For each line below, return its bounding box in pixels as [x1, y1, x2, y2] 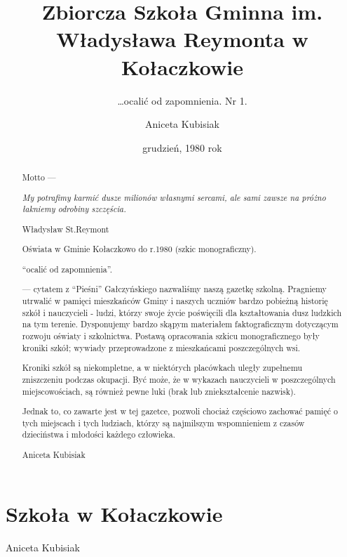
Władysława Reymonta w [56, 25, 308, 53]
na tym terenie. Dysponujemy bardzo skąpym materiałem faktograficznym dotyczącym [22, 318, 339, 330]
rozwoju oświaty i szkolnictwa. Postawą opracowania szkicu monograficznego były [22, 330, 320, 342]
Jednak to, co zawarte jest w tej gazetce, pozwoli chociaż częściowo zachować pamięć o [22, 405, 338, 417]
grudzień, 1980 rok [142, 140, 222, 155]
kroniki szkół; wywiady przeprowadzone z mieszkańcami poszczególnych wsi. [22, 341, 301, 353]
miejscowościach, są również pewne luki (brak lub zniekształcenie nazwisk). [22, 385, 296, 397]
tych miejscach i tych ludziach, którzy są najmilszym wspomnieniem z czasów [22, 417, 305, 428]
